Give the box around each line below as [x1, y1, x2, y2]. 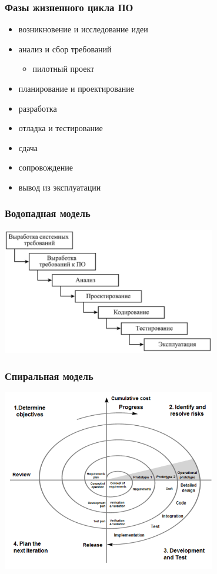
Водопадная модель [5, 206, 91, 221]
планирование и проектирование [18, 82, 135, 94]
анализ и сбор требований [18, 42, 112, 55]
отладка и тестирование [18, 122, 103, 134]
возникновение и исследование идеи [18, 23, 148, 35]
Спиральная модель [5, 368, 94, 383]
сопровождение [18, 161, 73, 173]
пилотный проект [32, 62, 95, 75]
